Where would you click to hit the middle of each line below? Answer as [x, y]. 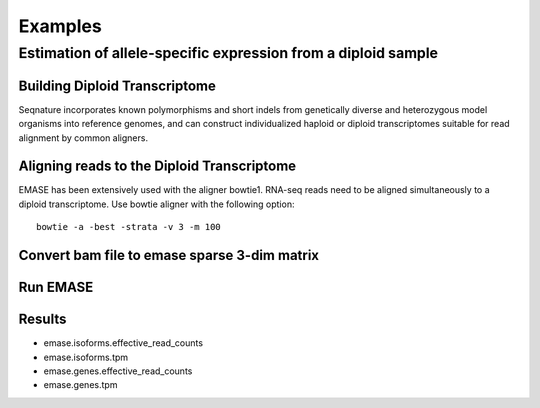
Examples [60, 26]
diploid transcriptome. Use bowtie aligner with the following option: [156, 204]
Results [42, 319]
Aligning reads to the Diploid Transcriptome [157, 166]
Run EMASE [56, 287]
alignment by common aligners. [83, 137]
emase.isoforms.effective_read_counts [123, 343]
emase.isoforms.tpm [86, 357]
